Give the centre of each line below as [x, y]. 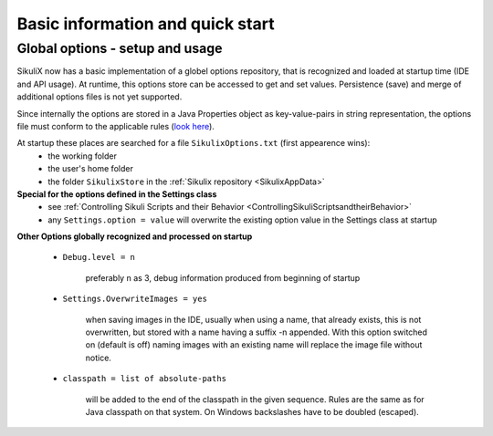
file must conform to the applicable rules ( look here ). [115, 126]
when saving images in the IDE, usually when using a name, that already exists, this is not [253, 319]
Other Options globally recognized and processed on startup [135, 236]
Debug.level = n [99, 257]
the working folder [83, 156]
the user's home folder [91, 169]
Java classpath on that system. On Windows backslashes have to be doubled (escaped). [252, 411]
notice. [98, 358]
